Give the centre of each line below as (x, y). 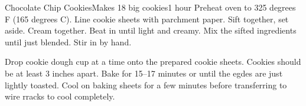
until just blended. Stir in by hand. (68, 42)
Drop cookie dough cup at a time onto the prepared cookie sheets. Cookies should (153, 62)
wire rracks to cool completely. (60, 96)
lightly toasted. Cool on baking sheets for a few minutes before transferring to (146, 85)
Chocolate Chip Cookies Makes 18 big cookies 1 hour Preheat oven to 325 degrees (150, 7)
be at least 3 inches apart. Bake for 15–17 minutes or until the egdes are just (144, 73)
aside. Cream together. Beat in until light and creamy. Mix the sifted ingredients (151, 30)
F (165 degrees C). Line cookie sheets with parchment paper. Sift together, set (147, 19)
